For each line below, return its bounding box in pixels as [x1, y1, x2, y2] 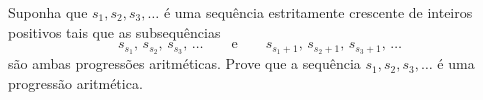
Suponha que [8, 2, 88, 22]
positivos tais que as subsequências [8, 21, 221, 42]
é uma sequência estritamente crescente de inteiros [163, 2, 473, 22]
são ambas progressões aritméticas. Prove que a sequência [8, 53, 361, 74]
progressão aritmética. [8, 72, 143, 93]
